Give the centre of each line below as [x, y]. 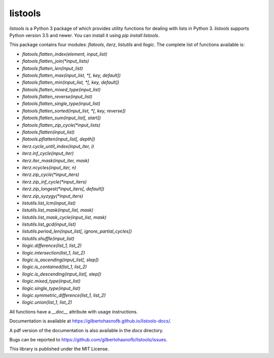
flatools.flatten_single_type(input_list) [61, 103]
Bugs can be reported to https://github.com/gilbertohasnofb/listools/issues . [88, 339]
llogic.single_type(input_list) [51, 288]
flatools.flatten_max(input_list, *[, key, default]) [72, 75]
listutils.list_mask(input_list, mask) [58, 210]
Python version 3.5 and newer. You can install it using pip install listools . [84, 35]
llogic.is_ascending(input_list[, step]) [60, 260]
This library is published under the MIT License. [59, 349]
